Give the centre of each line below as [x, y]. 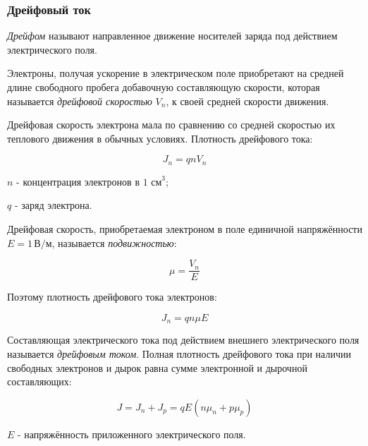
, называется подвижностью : [114, 242]
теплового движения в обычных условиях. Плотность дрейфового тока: [160, 138]
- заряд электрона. [53, 205]
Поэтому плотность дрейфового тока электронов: [112, 297]
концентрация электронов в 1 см [92, 182]
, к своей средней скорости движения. [247, 101]
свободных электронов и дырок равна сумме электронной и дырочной [157, 367]
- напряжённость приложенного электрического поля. [132, 434]
